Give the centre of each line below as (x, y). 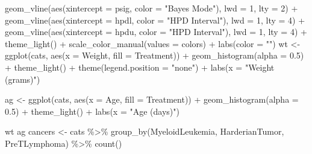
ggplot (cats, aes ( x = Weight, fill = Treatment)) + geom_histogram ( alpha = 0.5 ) (154, 55)
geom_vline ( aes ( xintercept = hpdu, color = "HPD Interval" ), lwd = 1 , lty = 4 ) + (156, 32)
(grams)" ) (23, 79)
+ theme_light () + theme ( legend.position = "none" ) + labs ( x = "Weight (140, 67)
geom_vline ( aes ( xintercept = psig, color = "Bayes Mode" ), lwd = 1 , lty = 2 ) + (151, 8)
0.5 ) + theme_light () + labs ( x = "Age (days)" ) (92, 111)
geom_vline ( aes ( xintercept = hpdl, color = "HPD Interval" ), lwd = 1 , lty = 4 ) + (155, 20)
